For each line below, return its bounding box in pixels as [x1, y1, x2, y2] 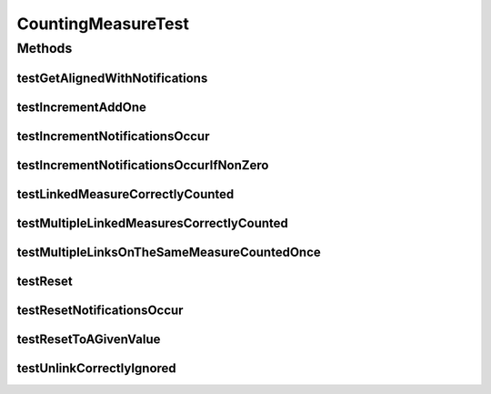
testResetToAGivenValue [16, 331, 161, 347]
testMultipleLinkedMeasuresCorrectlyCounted [16, 215, 288, 231]
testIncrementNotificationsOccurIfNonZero [16, 157, 269, 173]
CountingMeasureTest [16, 14, 190, 34]
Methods [16, 40, 73, 56]
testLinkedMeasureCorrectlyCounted [16, 187, 235, 202]
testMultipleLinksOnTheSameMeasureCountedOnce [16, 244, 322, 259]
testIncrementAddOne [16, 99, 147, 115]
